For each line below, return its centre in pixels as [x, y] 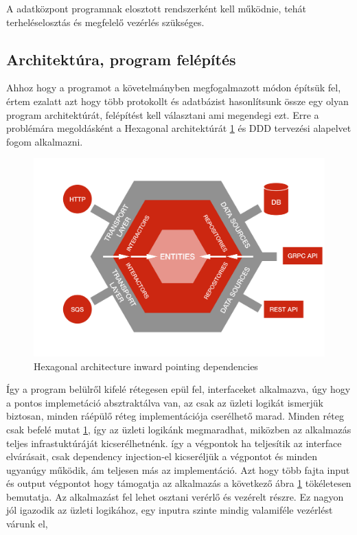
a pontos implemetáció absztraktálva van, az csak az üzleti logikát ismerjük [165, 402]
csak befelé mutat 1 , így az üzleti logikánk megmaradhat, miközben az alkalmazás [179, 429]
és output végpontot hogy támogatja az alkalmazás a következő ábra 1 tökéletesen [179, 483]
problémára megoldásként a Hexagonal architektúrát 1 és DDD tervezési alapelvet [179, 128]
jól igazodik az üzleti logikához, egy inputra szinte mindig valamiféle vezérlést [170, 510]
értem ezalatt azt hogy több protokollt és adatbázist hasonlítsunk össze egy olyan [177, 101]
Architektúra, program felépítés [121, 59]
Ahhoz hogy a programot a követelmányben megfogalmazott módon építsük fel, [174, 88]
